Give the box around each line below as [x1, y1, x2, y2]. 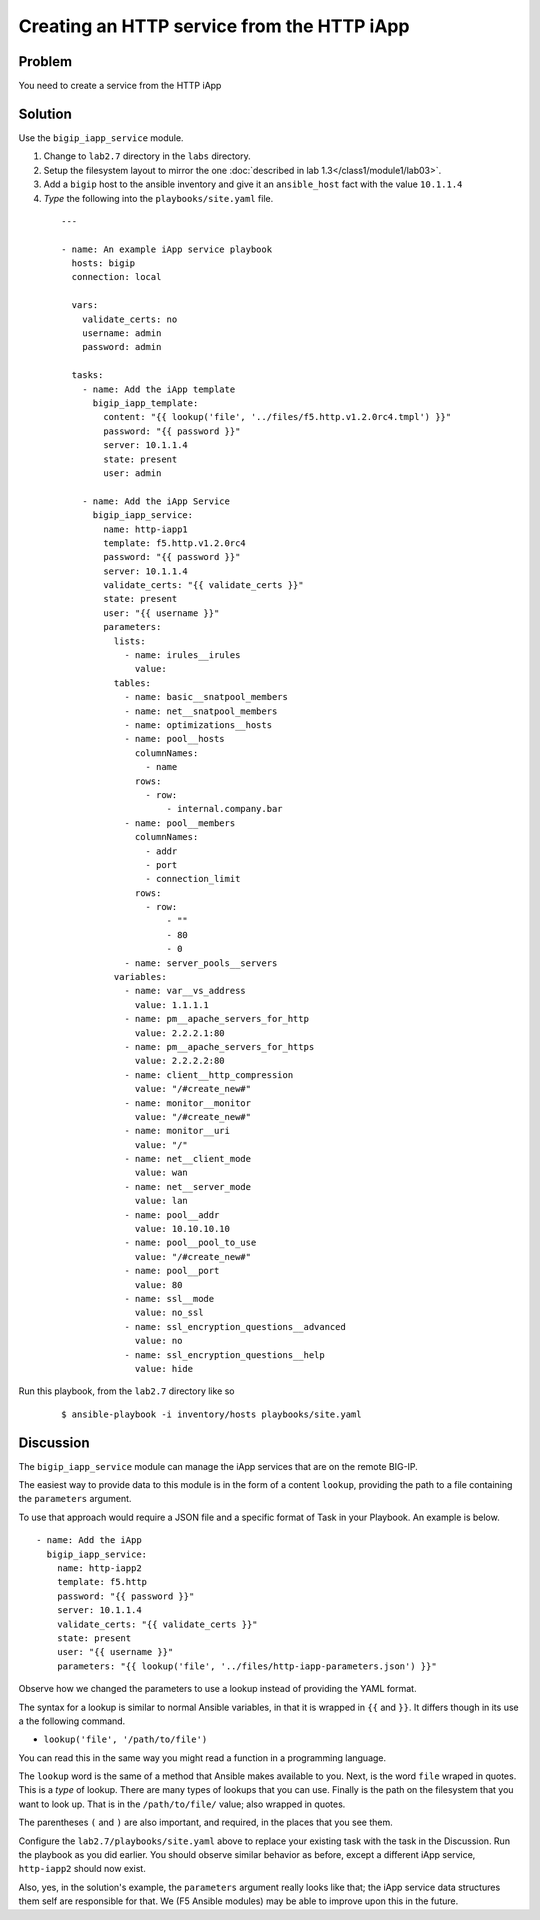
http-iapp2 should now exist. [18, 1863, 147, 1875]
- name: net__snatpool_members [124, 705, 278, 717]
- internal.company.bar [166, 803, 284, 815]
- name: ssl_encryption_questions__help [124, 1349, 325, 1360]
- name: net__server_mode [124, 1181, 252, 1192]
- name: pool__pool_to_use [124, 1237, 257, 1249]
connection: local [71, 271, 162, 283]
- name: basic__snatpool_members [124, 691, 289, 703]
